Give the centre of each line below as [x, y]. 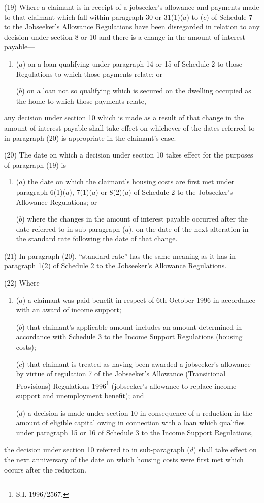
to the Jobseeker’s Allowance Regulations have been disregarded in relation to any [132, 27]
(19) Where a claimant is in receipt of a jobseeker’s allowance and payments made [132, 7]
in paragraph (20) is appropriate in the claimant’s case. [90, 137]
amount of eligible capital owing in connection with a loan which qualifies [130, 422]
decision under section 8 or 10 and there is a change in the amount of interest [125, 36]
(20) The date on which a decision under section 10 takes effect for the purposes [129, 155]
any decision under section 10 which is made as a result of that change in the [124, 118]
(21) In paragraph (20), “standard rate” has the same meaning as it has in [120, 255]
